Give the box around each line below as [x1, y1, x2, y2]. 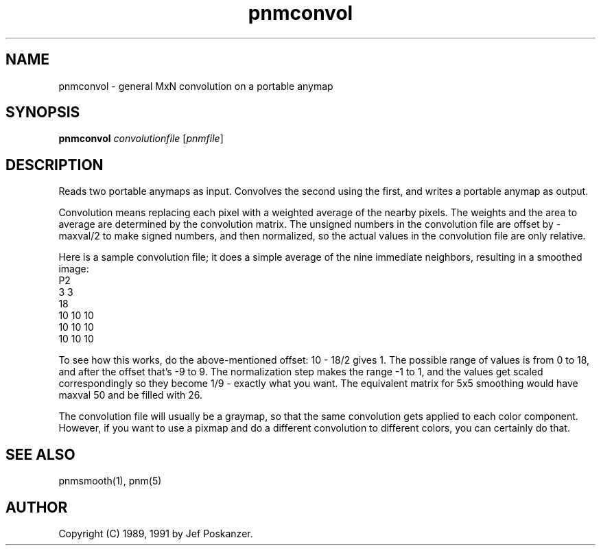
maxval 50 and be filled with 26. [58, 389, 202, 401]
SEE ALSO [5, 445, 75, 463]
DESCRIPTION [5, 156, 104, 174]
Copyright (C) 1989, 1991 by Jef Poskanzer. [58, 527, 253, 539]
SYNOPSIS [5, 104, 80, 121]
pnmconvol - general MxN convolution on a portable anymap [58, 80, 333, 92]
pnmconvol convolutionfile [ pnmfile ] [58, 132, 224, 145]
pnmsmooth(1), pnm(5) [58, 475, 162, 487]
